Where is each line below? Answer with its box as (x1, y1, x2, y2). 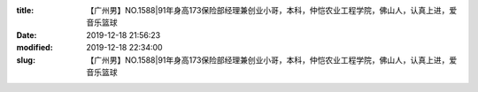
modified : (16, 42, 53, 53)
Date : (16, 29, 37, 40)
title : (16, 5, 35, 15)
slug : (16, 54, 35, 65)
